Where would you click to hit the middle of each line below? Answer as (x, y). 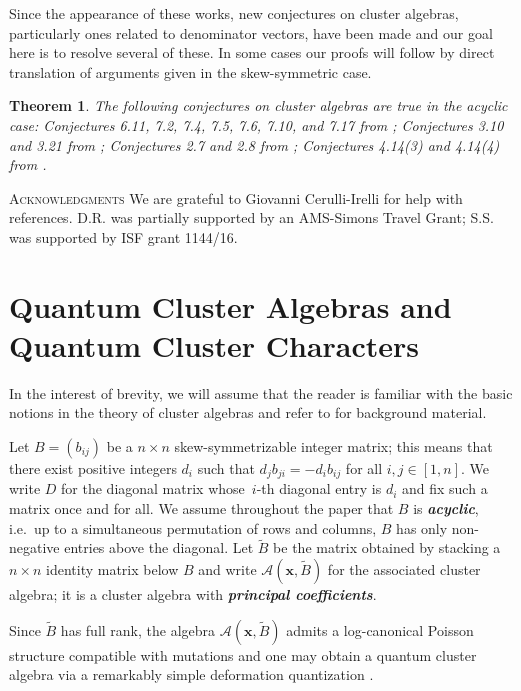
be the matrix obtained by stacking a (387, 547)
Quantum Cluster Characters (214, 344)
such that (226, 468)
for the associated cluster (404, 569)
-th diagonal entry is (319, 488)
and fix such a (444, 488)
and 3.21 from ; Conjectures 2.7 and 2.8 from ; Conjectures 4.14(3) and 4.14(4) (254, 144)
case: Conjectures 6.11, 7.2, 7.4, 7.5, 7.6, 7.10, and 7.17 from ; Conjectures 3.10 (256, 124)
